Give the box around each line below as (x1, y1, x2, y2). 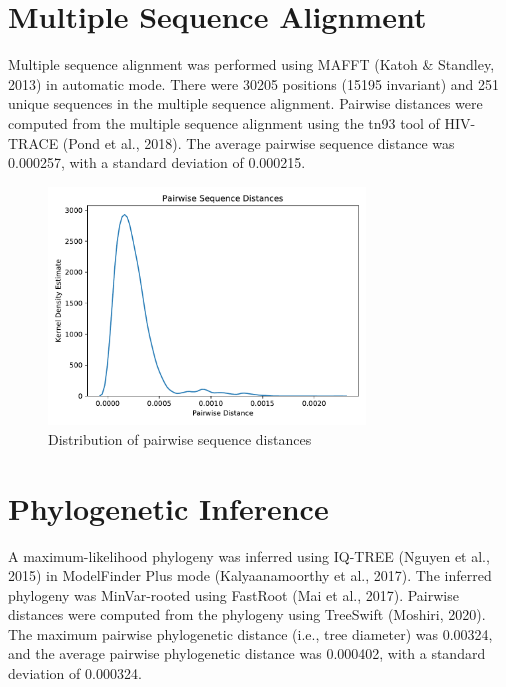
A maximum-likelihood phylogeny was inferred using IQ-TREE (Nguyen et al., (8, 545, 490, 566)
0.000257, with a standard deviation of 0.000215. (8, 152, 306, 173)
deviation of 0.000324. (8, 663, 142, 684)
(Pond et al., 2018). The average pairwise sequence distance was (62, 132, 455, 153)
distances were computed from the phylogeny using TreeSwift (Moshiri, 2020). (8, 604, 486, 625)
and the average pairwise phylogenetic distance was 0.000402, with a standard (8, 643, 486, 664)
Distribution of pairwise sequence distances (48, 428, 312, 449)
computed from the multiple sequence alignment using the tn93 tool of (8, 112, 440, 133)
